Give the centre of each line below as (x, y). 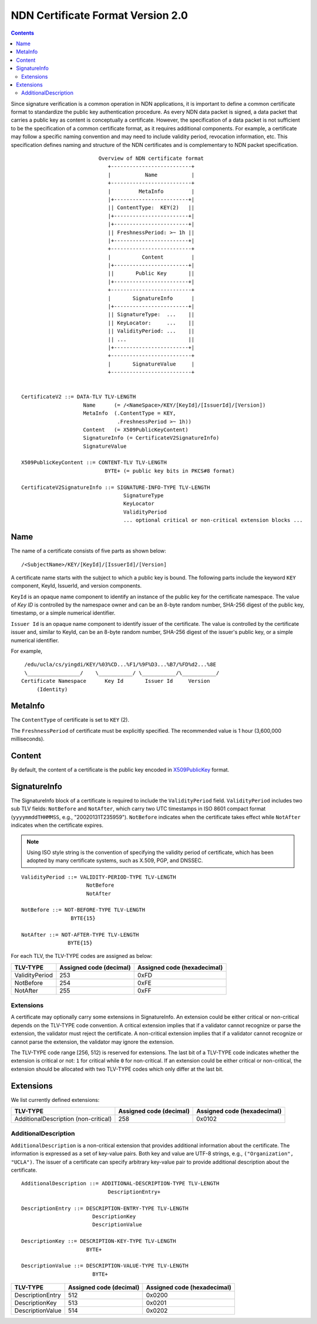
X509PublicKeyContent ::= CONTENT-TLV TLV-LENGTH (94, 462)
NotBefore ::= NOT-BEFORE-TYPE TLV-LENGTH (83, 910)
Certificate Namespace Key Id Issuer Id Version (116, 681)
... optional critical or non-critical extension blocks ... (213, 520)
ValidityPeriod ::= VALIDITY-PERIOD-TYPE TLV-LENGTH (99, 877)
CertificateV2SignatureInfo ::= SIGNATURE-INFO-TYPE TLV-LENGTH (116, 487)
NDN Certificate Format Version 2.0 (99, 15)
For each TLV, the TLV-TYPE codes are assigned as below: (82, 956)
